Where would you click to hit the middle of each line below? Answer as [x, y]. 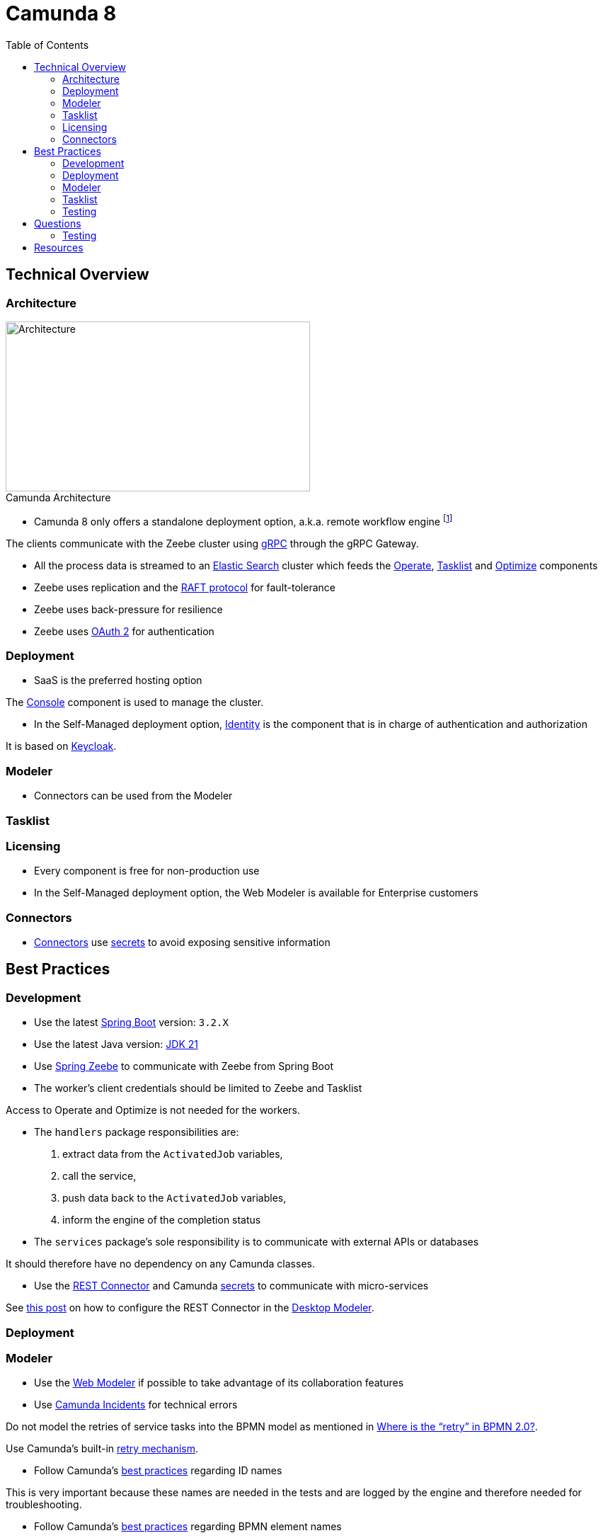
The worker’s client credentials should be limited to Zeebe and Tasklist [198, 1088]
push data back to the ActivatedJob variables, [174, 1198]
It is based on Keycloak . [61, 746]
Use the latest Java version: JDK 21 [116, 1044]
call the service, [99, 1176]
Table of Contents [47, 45]
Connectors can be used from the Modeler [133, 796]
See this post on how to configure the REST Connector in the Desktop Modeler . [190, 1308]
